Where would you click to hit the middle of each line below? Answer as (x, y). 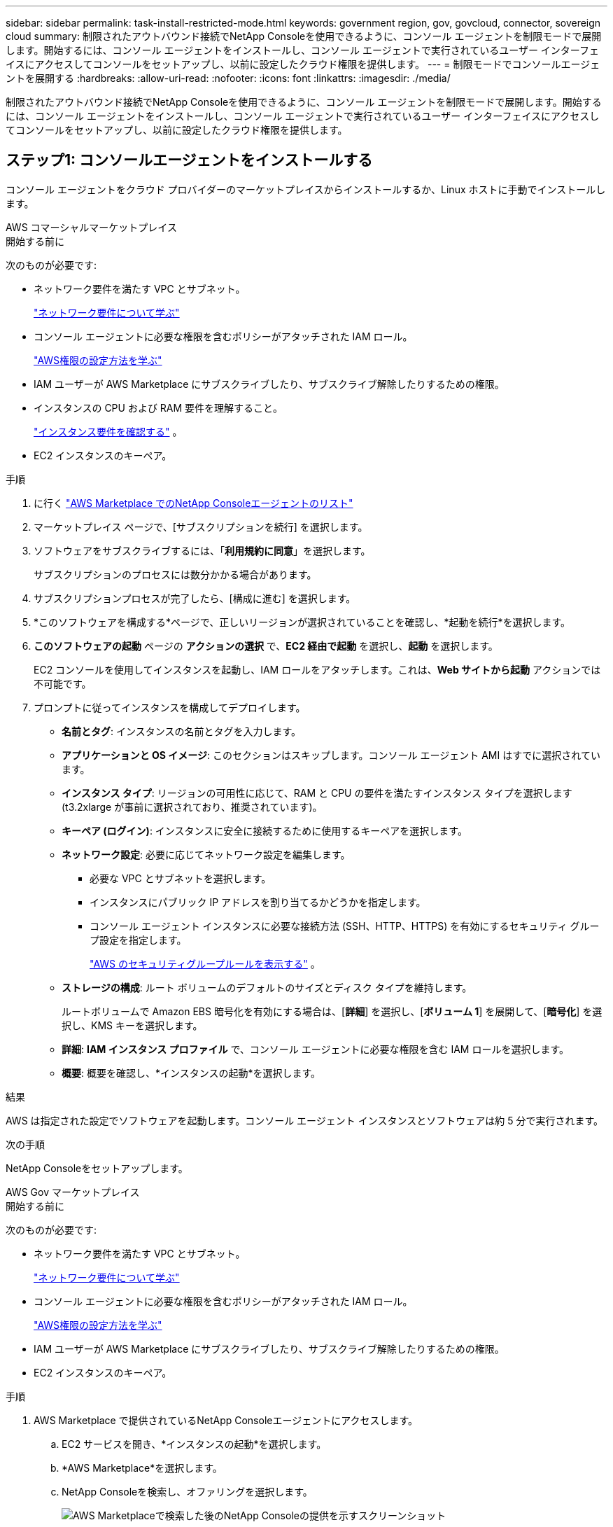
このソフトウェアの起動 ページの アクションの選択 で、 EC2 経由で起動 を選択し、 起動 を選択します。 (266, 646)
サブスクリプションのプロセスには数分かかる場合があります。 (175, 574)
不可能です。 (63, 683)
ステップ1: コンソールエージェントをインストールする (189, 160)
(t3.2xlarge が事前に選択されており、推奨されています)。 (192, 807)
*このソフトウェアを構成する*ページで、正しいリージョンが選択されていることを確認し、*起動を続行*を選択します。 (302, 622)
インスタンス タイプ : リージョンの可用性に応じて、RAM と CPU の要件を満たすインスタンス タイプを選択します (317, 793)
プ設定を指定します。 (138, 940)
